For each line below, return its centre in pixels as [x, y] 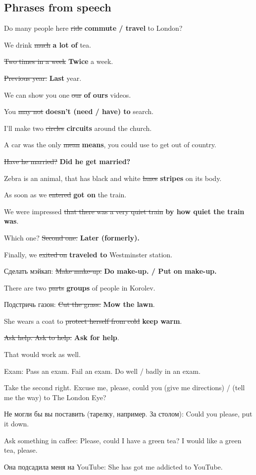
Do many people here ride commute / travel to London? [93, 28]
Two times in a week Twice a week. [59, 61]
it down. [17, 424]
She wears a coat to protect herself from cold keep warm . [93, 321]
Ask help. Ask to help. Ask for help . [62, 337]
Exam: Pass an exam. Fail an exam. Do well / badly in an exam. [102, 371]
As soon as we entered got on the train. [65, 195]
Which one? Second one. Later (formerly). [72, 237]
